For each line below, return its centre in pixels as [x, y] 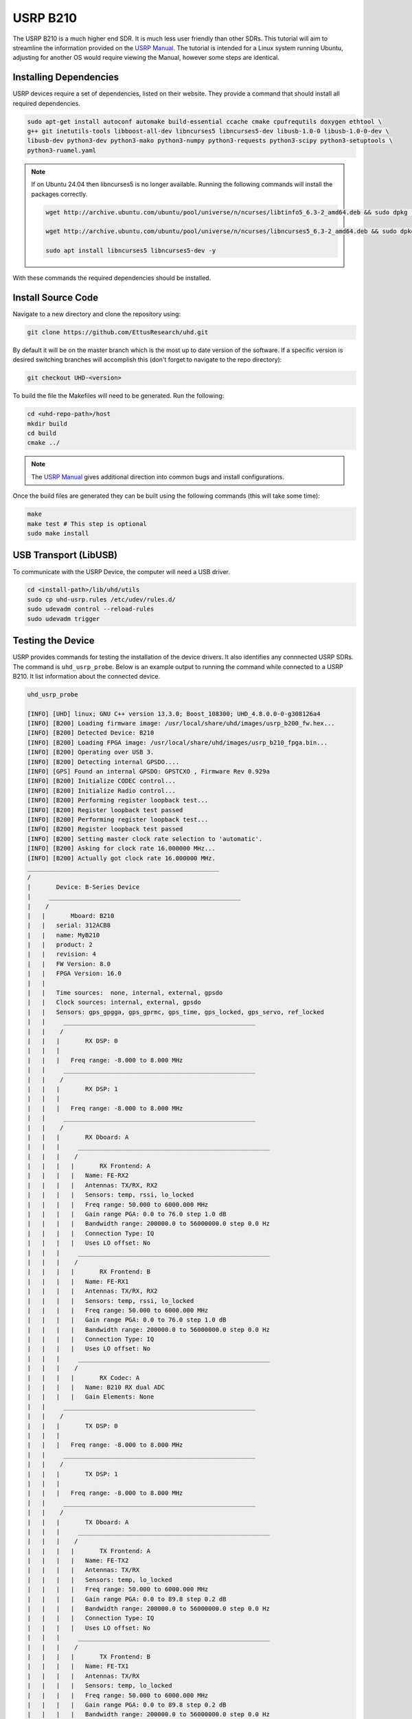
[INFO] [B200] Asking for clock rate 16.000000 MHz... [121, 848]
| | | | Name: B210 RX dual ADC [96, 1388]
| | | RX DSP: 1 [72, 1089]
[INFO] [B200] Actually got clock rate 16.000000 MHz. [121, 858]
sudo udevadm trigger [64, 618]
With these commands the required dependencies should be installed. [112, 278]
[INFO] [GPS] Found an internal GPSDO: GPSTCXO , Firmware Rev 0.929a [149, 771]
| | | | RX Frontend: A [89, 1166]
